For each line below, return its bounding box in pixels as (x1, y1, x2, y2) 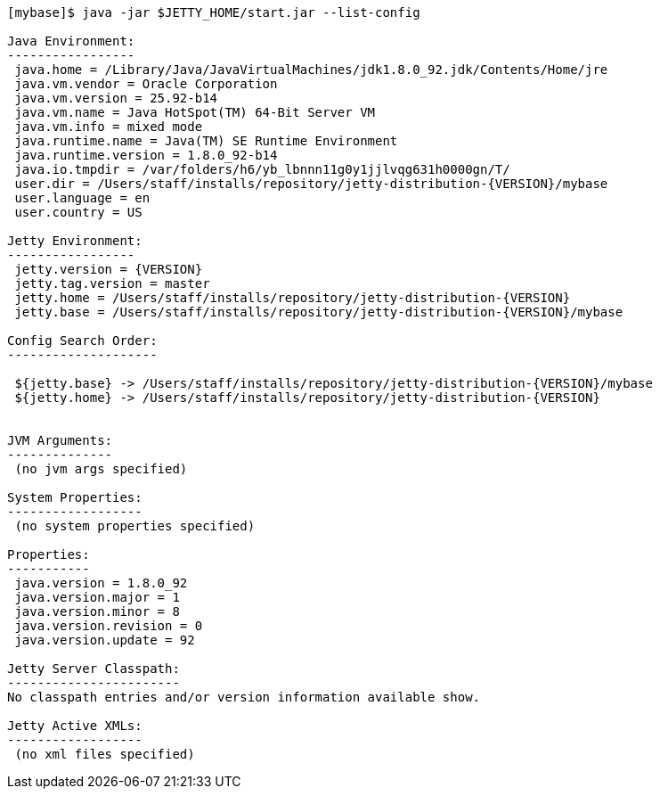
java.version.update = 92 (14, 633, 195, 647)
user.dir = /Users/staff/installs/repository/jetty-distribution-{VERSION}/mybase (14, 176, 608, 191)
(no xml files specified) (14, 747, 195, 761)
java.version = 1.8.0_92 (14, 576, 188, 590)
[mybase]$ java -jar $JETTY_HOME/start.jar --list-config (7, 5, 420, 20)
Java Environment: (7, 34, 135, 48)
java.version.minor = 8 (14, 604, 180, 619)
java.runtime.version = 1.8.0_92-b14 (14, 148, 278, 162)
